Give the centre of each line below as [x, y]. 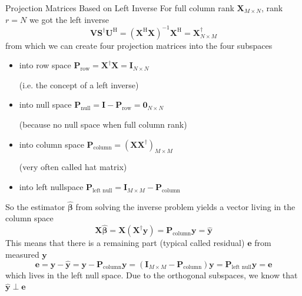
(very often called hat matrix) [73, 167]
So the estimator [35, 206]
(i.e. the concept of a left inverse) [79, 84]
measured [22, 254]
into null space [45, 104]
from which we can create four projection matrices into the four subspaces [139, 45]
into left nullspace [51, 187]
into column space [52, 144]
